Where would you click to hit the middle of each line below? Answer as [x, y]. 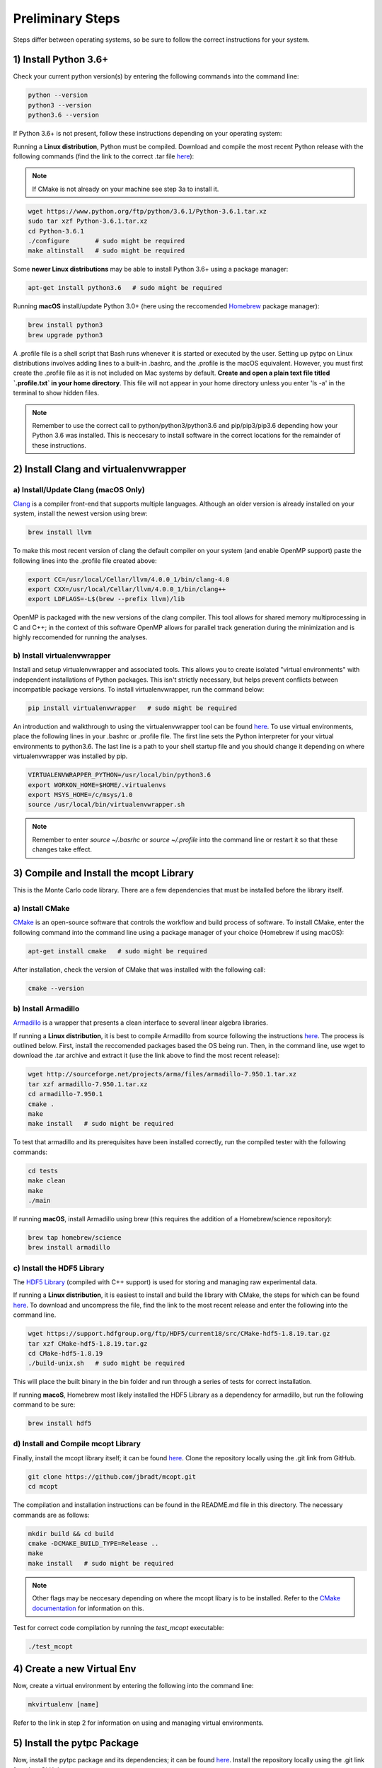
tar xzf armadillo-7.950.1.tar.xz [88, 1084]
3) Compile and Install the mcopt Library [104, 873]
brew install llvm [60, 533]
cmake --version [56, 988]
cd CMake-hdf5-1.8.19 [65, 1353]
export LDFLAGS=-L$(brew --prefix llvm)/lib [106, 599]
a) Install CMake [41, 908]
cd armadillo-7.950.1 [65, 1094]
